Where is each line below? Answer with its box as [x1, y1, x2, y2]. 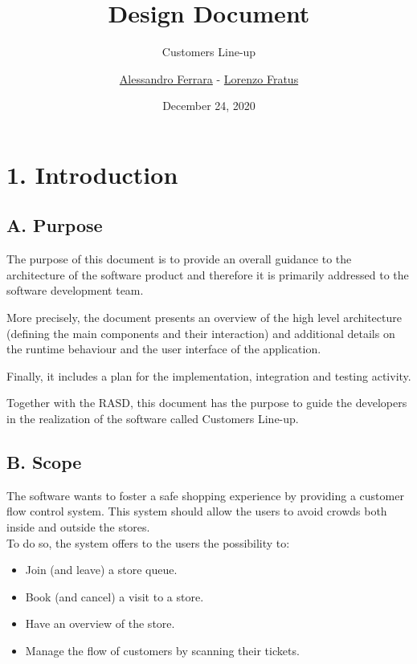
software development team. [6, 282, 144, 299]
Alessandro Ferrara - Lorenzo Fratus [119, 70, 299, 87]
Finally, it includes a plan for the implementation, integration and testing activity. [6, 367, 411, 384]
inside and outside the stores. [6, 519, 150, 536]
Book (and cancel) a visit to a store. [25, 588, 204, 605]
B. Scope [6, 450, 82, 475]
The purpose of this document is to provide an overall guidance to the [6, 251, 352, 267]
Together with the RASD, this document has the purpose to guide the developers [6, 394, 407, 411]
